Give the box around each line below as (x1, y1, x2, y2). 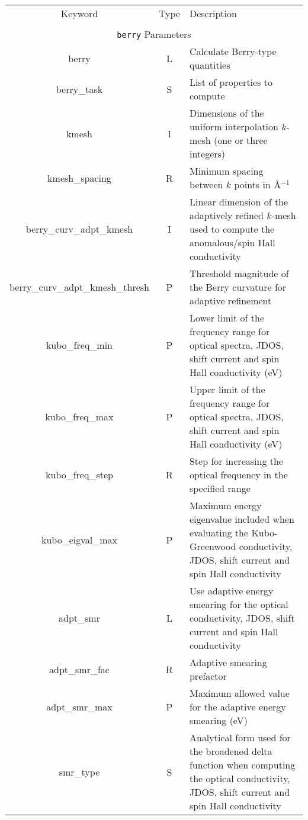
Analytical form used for (189, 731, 291, 744)
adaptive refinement (189, 294, 272, 307)
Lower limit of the (189, 311, 265, 324)
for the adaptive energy (189, 700, 286, 713)
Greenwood (189, 539, 236, 553)
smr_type (59, 764, 100, 779)
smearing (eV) (189, 713, 248, 727)
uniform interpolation (189, 120, 278, 133)
